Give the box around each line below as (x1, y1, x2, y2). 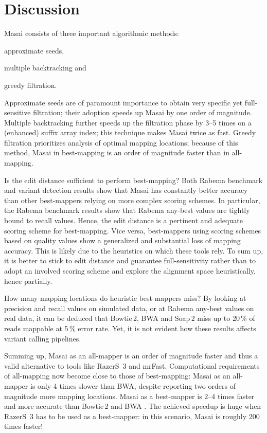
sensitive (4, 107, 31, 118)
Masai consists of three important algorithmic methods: (4, 28, 180, 39)
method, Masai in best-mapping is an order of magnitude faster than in (4, 147, 229, 158)
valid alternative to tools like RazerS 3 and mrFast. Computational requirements (4, 360, 260, 371)
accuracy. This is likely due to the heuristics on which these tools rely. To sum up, (4, 245, 263, 256)
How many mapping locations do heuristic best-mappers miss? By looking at (4, 293, 246, 303)
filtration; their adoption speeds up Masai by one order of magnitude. (33, 107, 252, 118)
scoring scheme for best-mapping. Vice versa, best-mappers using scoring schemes (4, 225, 261, 236)
